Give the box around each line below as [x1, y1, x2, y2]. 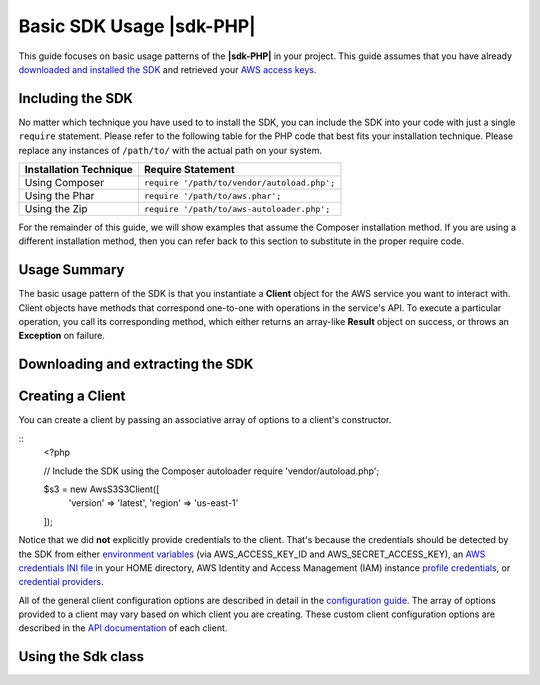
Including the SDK [18, 90, 134, 107]
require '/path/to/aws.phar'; [143, 190, 282, 201]
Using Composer [24, 176, 105, 190]
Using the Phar [24, 189, 95, 203]
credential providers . [18, 576, 104, 588]
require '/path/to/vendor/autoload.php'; [143, 177, 336, 188]
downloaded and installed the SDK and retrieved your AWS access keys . [18, 63, 317, 75]
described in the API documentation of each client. [18, 622, 228, 634]
